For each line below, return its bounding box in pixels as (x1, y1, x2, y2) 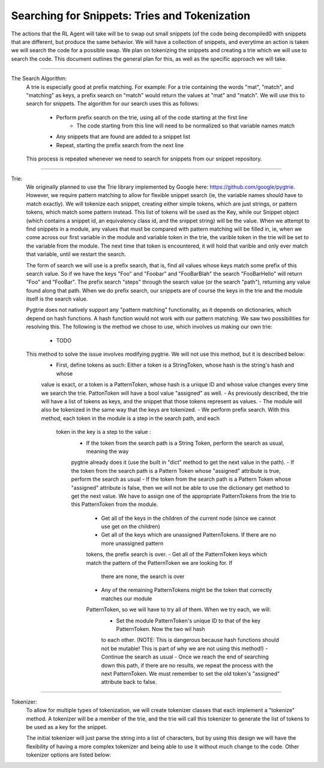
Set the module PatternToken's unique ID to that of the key (116, 617, 261, 624)
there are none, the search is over (101, 573, 185, 580)
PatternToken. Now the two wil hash (116, 625, 205, 632)
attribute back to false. (101, 678, 157, 686)
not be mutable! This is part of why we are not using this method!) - (101, 645, 268, 652)
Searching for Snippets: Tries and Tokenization (11, 9, 251, 22)
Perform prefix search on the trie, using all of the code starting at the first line (56, 114, 248, 121)
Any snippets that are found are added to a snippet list (56, 133, 190, 141)
